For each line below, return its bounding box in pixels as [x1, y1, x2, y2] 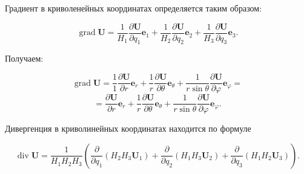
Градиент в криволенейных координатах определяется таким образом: [5, 2, 262, 14]
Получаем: [5, 52, 44, 65]
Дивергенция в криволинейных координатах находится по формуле [5, 122, 251, 135]
